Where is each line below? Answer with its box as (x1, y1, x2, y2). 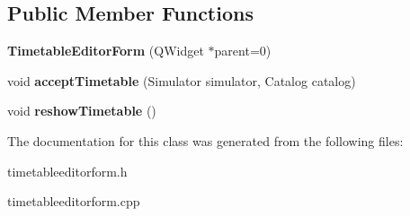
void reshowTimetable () (7, 101, 156, 120)
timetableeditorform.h (7, 161, 128, 180)
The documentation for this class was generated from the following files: (7, 131, 404, 150)
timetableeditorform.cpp (7, 192, 140, 211)
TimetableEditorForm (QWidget (7, 41, 204, 60)
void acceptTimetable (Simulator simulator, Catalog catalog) (7, 71, 356, 90)
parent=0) (214, 41, 272, 60)
